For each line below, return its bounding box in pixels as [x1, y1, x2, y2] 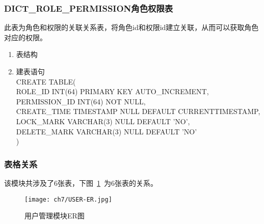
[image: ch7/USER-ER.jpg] [24, 195, 112, 203]
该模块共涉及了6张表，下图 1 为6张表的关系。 [4, 177, 157, 188]
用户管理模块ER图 [24, 210, 85, 221]
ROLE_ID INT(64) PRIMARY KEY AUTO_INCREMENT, [16, 86, 209, 97]
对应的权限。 [4, 32, 47, 42]
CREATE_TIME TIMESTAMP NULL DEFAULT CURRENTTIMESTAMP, [16, 106, 260, 117]
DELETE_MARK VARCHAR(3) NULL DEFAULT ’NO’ [16, 126, 197, 136]
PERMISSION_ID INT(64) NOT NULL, [16, 96, 146, 106]
